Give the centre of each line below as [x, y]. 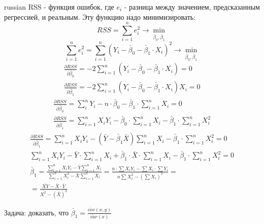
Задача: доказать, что [37, 212]
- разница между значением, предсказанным [192, 7]
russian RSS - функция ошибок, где [59, 7]
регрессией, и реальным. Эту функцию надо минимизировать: [100, 16]
